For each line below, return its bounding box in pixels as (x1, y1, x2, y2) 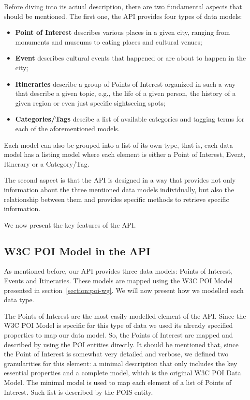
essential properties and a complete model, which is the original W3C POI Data (4, 368, 241, 378)
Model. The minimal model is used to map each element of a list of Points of (4, 377, 232, 387)
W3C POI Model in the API (4, 243, 151, 258)
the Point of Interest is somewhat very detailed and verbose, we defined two (4, 349, 229, 359)
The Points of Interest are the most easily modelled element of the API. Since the (4, 310, 246, 321)
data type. (4, 294, 34, 305)
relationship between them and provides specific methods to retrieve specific (4, 194, 229, 204)
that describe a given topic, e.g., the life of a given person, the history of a (15, 88, 236, 98)
